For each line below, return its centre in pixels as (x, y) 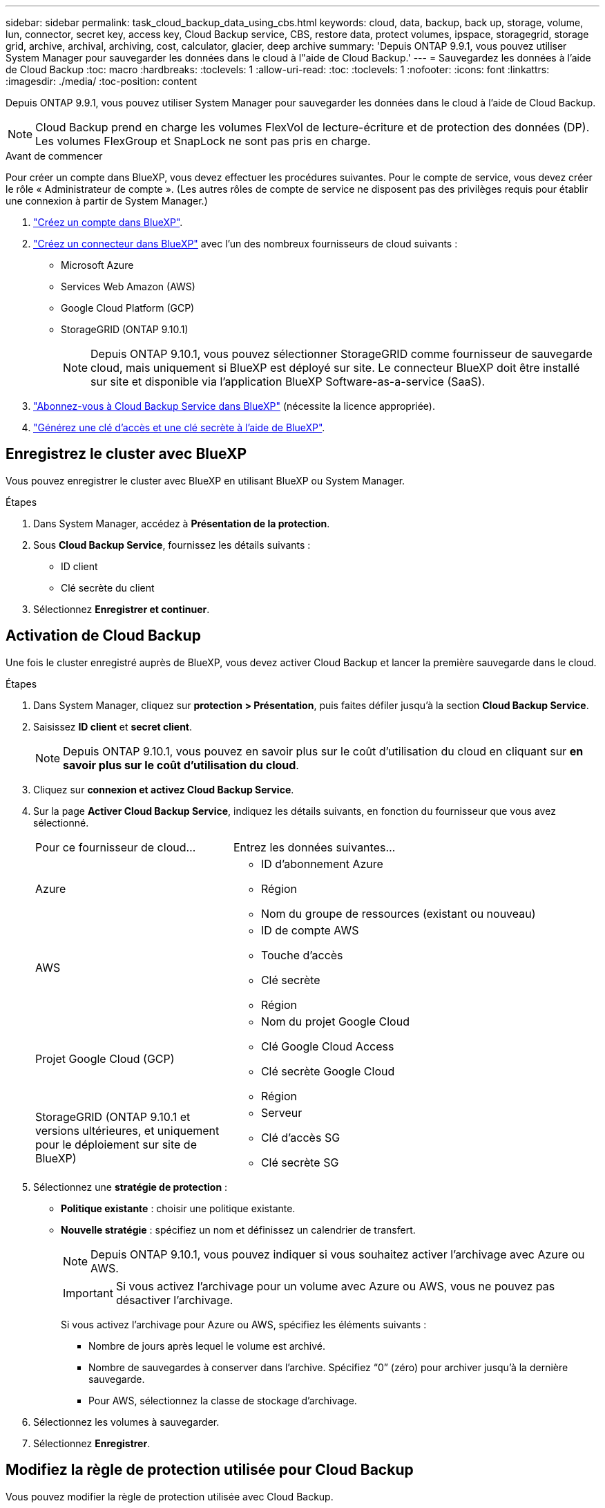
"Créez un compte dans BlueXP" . (108, 222)
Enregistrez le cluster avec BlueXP (126, 454)
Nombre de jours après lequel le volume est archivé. (207, 1346)
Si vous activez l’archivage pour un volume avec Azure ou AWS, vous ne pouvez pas (335, 1286)
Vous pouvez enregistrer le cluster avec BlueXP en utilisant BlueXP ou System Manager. (205, 480)
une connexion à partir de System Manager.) (107, 201)
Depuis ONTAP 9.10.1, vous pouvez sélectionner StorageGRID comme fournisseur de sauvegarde (342, 354)
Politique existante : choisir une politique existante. (178, 1208)
